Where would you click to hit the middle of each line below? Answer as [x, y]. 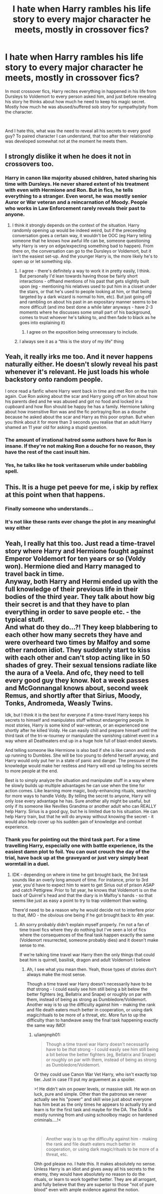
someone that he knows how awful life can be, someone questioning [81, 241]
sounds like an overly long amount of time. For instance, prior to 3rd [80, 879]
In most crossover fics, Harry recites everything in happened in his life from [81, 91]
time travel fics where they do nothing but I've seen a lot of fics [83, 930]
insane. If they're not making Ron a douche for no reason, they [80, 446]
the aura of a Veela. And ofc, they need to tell [75, 673]
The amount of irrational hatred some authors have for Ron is [79, 440]
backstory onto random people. [54, 380]
